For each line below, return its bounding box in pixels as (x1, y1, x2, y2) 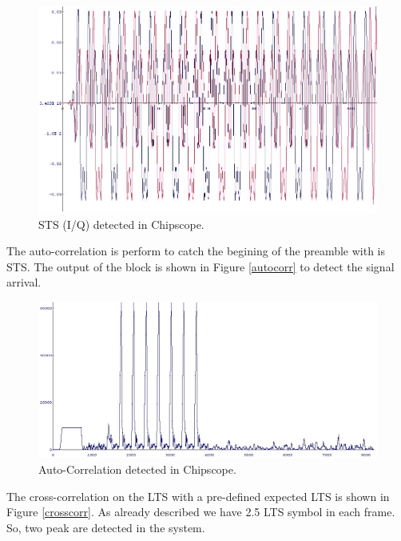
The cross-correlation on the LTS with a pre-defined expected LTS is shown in (6, 487, 390, 504)
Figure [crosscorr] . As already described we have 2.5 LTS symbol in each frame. (6, 503, 395, 520)
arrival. (6, 274, 42, 291)
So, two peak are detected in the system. (6, 519, 205, 535)
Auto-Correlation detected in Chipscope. (38, 460, 236, 477)
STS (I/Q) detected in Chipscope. (38, 215, 204, 232)
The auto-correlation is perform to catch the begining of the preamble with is (6, 242, 386, 259)
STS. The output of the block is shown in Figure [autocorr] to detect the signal (6, 258, 395, 275)
